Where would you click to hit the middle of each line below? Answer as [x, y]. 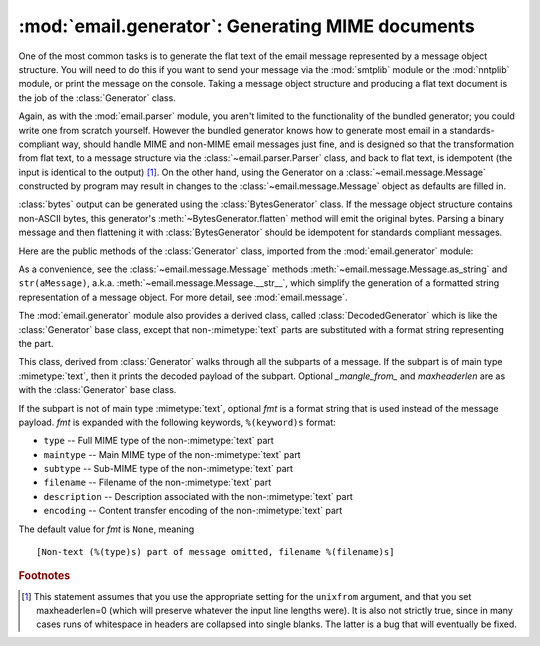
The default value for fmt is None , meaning [106, 529]
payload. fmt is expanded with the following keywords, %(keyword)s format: [177, 422]
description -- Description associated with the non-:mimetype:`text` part [198, 496]
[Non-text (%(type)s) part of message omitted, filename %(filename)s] [215, 552]
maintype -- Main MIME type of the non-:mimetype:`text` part [172, 454]
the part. [36, 343]
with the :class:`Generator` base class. [97, 390]
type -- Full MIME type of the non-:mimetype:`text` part [158, 441]
